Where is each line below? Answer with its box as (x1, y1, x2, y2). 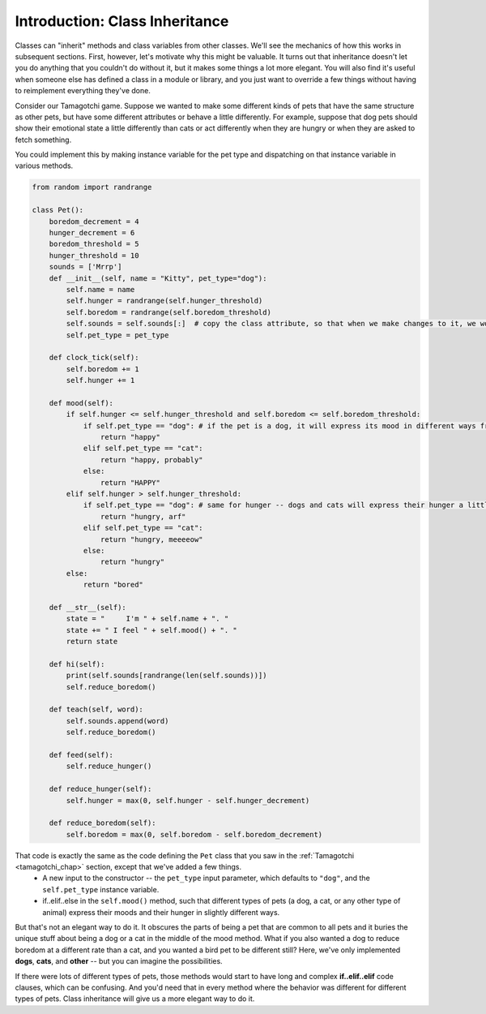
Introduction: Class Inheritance (15, 12, 229, 30)
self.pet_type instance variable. (42, 884, 160, 894)
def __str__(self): (49, 603, 127, 612)
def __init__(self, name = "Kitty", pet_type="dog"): (49, 273, 267, 283)
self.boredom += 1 (66, 364, 139, 373)
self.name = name (66, 285, 135, 294)
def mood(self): (49, 398, 113, 407)
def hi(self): (49, 660, 105, 668)
